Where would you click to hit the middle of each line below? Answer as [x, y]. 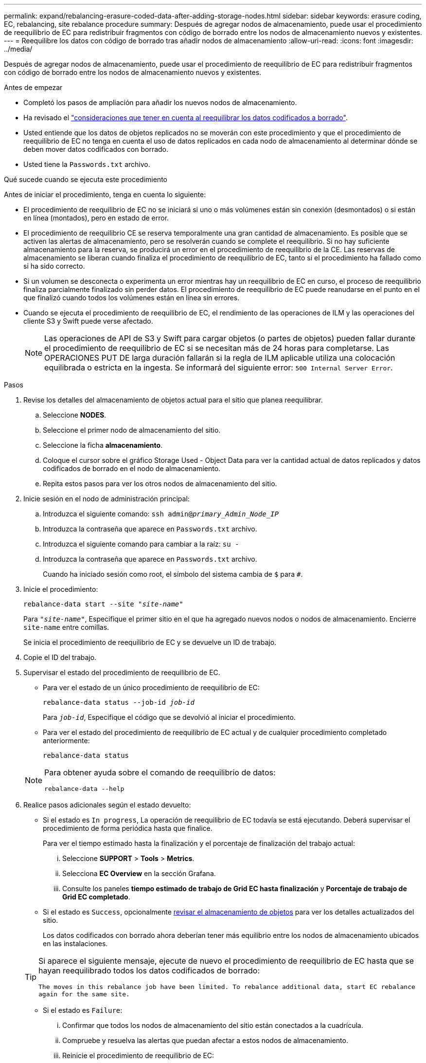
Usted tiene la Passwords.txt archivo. [87, 164]
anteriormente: [66, 741]
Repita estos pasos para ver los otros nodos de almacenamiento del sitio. [160, 484]
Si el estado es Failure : [83, 1010]
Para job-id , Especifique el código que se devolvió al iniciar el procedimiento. [169, 717]
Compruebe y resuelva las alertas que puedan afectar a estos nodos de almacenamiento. [205, 1040]
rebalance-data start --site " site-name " [103, 604]
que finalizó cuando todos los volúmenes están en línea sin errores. [132, 298]
